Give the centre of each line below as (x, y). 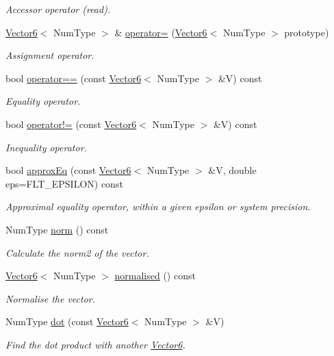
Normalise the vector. (50, 298)
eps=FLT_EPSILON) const (64, 183)
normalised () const (155, 276)
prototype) (307, 32)
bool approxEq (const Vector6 (68, 170)
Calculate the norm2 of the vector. (77, 252)
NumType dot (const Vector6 (67, 321)
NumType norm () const (57, 229)
